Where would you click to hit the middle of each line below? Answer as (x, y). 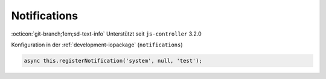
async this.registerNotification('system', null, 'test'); (113, 61)
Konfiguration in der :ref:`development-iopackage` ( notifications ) (97, 45)
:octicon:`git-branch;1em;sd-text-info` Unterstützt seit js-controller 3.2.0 (106, 34)
